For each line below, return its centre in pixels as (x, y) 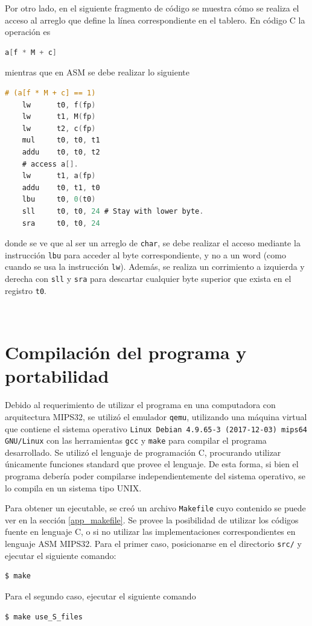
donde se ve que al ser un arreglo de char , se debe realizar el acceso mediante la (153, 243)
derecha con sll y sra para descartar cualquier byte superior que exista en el (148, 279)
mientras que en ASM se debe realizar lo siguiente (97, 72)
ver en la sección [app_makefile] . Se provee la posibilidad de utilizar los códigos (152, 519)
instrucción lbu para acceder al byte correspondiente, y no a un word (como (145, 254)
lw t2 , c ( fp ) (59, 128)
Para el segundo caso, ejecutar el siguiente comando (100, 596)
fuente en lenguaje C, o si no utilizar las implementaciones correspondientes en (150, 532)
